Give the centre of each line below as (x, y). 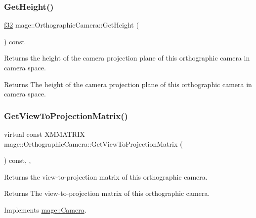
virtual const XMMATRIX (44, 134)
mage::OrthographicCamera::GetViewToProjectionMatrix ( (93, 143)
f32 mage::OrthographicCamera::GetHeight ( (71, 25)
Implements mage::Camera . (45, 209)
